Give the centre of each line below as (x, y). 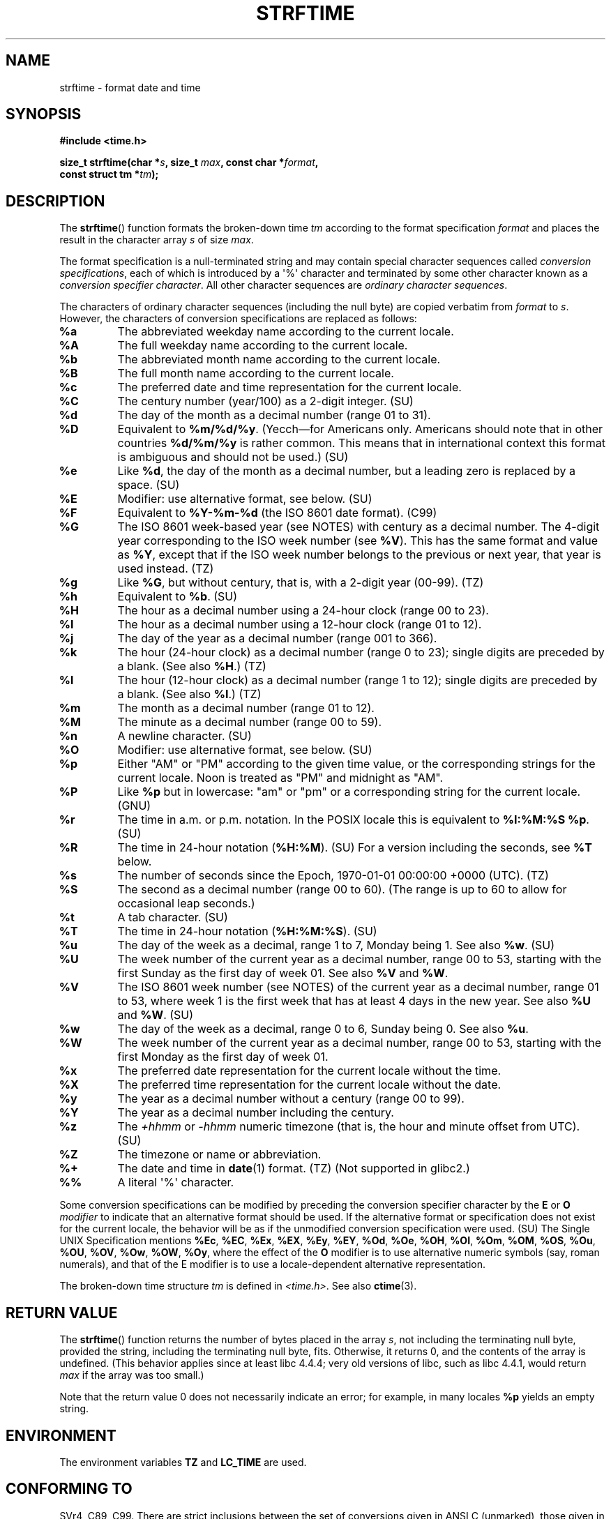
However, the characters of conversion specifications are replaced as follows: (238, 319)
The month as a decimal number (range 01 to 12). (246, 708)
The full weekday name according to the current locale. (263, 346)
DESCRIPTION (55, 201)
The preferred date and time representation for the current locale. (289, 387)
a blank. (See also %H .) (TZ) (192, 666)
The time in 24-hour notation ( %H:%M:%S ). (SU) (247, 931)
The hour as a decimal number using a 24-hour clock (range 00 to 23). (303, 611)
